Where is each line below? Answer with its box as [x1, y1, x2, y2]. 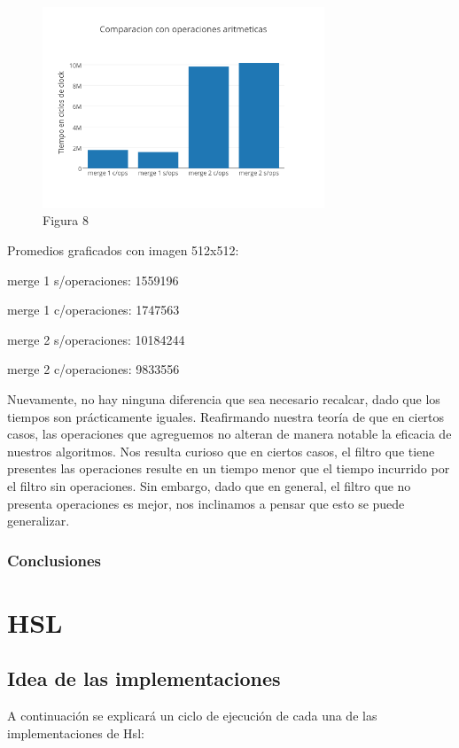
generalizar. [7, 511, 70, 530]
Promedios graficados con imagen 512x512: [7, 241, 239, 260]
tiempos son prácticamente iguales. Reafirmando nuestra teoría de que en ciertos [7, 407, 445, 425]
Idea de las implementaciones [7, 665, 281, 692]
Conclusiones [7, 549, 102, 571]
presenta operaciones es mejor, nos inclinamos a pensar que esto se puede [7, 494, 405, 512]
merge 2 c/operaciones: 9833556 [7, 360, 180, 378]
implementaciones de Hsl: [7, 723, 144, 742]
